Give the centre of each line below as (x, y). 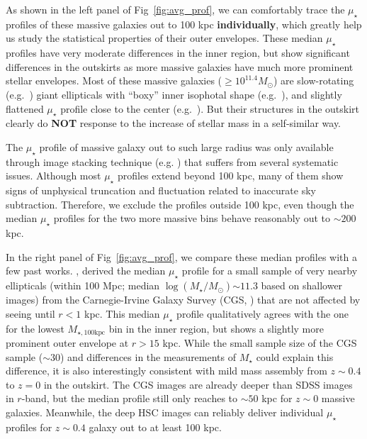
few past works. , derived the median (86, 271)
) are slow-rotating (314, 80)
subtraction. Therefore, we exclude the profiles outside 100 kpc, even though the (180, 204)
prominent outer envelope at (67, 342)
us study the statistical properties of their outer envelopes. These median (164, 38)
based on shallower (302, 285)
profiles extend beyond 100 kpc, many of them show (230, 176)
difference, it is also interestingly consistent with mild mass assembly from (166, 371)
